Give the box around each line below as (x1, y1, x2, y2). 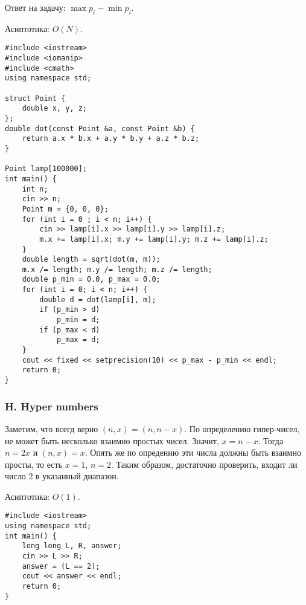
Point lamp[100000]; (5, 164, 88, 173)
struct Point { (5, 94, 66, 103)
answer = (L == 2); (22, 561, 100, 571)
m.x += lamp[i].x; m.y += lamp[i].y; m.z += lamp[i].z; (39, 235, 269, 244)
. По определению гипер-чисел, (184, 422, 300, 435)
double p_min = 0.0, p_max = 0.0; (22, 275, 161, 284)
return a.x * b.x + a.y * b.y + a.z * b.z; (22, 134, 200, 143)
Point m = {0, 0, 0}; (22, 204, 109, 213)
